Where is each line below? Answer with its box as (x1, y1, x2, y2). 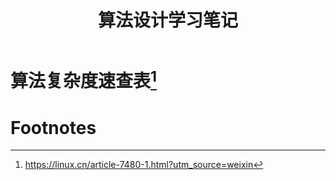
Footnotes (10, 116, 97, 139)
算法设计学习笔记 (97, 9, 238, 32)
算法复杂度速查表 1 (10, 66, 158, 93)
